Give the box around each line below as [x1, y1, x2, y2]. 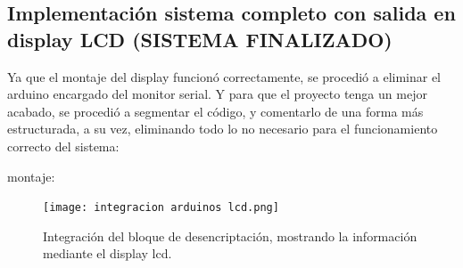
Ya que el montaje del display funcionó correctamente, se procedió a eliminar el [7, 67, 442, 85]
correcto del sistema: [7, 136, 120, 155]
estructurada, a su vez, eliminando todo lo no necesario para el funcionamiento [7, 119, 438, 138]
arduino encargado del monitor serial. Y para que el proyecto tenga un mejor [7, 85, 427, 103]
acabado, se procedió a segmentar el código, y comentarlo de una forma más [7, 102, 424, 120]
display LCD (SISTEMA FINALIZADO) [7, 25, 393, 53]
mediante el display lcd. [43, 244, 172, 263]
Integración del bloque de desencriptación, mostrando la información [43, 226, 418, 245]
